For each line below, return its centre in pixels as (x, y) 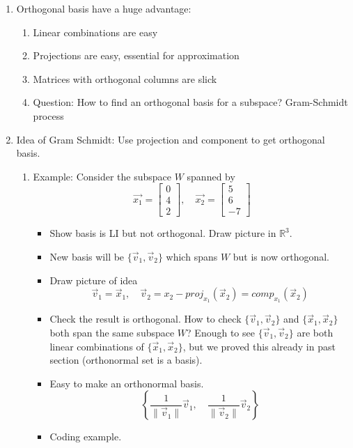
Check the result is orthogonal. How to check (146, 319)
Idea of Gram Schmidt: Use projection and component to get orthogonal (171, 139)
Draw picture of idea (94, 280)
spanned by (211, 176)
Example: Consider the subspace (102, 176)
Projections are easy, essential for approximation (136, 55)
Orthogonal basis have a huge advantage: (104, 8)
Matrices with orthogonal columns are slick (125, 78)
